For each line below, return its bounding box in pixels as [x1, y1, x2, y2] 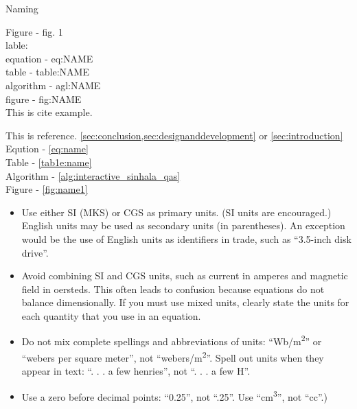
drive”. [21, 245, 49, 259]
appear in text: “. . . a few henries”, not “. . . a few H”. [21, 363, 251, 377]
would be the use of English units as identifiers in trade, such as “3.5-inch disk [21, 231, 352, 246]
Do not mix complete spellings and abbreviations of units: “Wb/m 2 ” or [21, 332, 322, 349]
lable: [5, 38, 28, 52]
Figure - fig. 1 [5, 24, 63, 38]
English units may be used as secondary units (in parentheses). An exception [21, 218, 345, 233]
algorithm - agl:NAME [5, 78, 101, 92]
